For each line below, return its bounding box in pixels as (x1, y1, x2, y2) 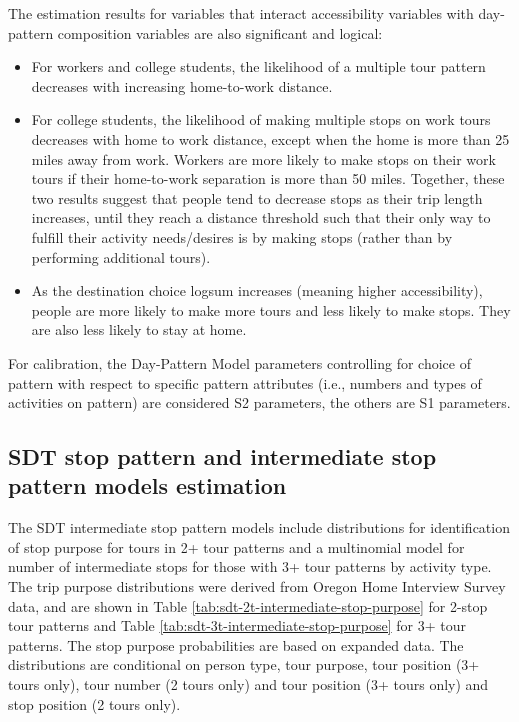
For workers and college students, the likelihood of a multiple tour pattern (31, 56, 486, 77)
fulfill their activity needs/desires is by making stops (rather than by (31, 226, 453, 247)
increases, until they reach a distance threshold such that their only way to (31, 207, 491, 228)
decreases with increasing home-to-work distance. (31, 75, 333, 96)
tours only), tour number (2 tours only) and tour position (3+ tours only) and (8, 674, 489, 695)
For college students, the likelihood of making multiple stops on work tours (31, 109, 491, 130)
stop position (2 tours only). (8, 693, 181, 714)
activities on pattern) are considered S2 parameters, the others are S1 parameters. (8, 392, 511, 413)
